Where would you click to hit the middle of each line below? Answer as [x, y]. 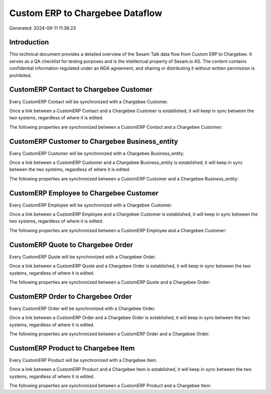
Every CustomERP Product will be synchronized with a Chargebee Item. [83, 360]
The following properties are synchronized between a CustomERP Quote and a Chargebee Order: [110, 282]
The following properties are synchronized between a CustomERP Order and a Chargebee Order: [110, 334]
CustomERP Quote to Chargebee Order [71, 245]
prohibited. [21, 75]
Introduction [29, 42]
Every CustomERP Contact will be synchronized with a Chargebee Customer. [89, 102]
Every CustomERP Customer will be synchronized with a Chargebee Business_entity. [97, 153]
